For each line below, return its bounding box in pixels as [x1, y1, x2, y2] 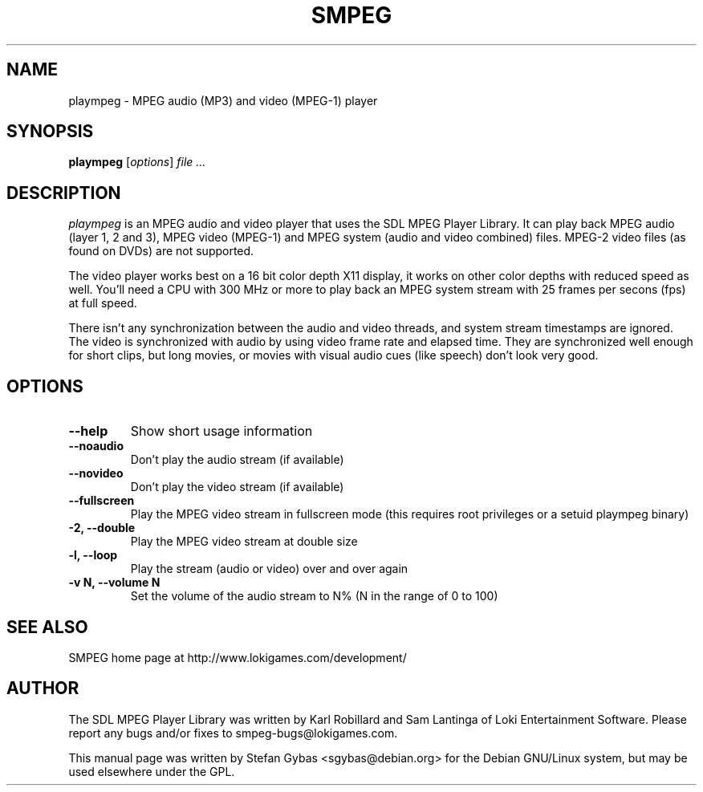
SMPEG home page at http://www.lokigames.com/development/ [68, 650, 407, 664]
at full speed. [68, 296, 137, 311]
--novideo [68, 466, 124, 481]
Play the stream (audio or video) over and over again [130, 562, 408, 576]
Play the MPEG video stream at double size [130, 534, 358, 549]
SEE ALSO [6, 616, 88, 637]
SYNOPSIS [6, 121, 94, 142]
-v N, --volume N [68, 575, 161, 590]
